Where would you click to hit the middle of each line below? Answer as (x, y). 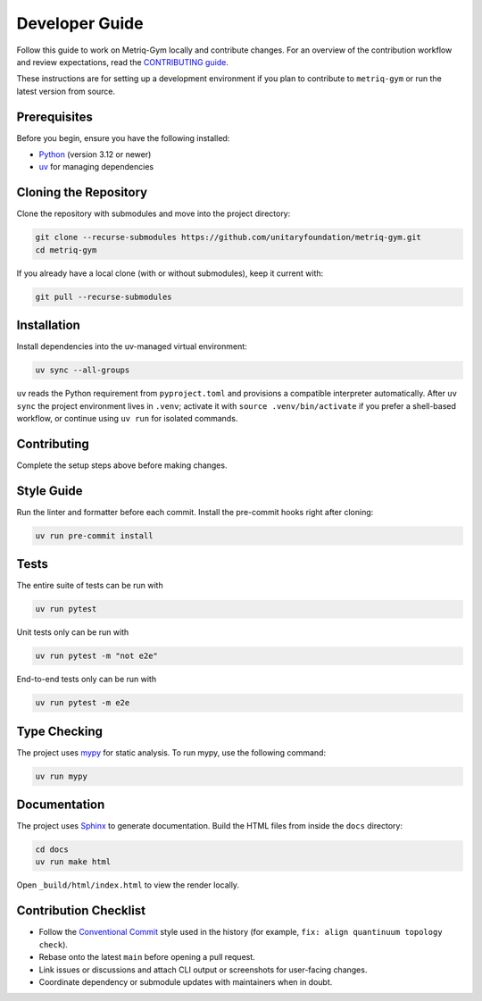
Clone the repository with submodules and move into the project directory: (154, 213)
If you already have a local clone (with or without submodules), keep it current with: (170, 273)
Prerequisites (54, 117)
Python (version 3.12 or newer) (95, 154)
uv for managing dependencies (96, 167)
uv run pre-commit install (94, 535)
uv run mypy (62, 776)
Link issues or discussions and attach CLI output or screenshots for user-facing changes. (203, 970)
